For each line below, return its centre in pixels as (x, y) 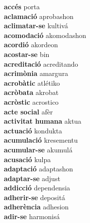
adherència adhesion (36, 207)
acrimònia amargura (36, 73)
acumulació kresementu (41, 140)
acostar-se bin (27, 54)
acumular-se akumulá (38, 149)
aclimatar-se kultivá (36, 26)
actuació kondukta (33, 130)
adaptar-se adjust (32, 178)
